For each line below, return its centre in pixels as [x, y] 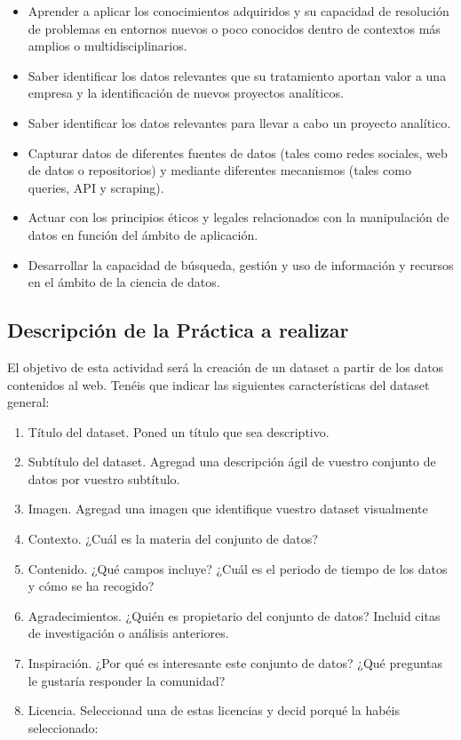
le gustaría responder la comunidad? [127, 680]
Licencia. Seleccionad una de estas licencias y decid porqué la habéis [214, 710]
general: [28, 402]
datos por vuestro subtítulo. [104, 478]
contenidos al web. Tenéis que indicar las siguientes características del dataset [219, 384]
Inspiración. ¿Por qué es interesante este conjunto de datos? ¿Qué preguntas [235, 663]
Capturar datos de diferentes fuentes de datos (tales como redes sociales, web [238, 152]
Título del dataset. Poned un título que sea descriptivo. [179, 431]
